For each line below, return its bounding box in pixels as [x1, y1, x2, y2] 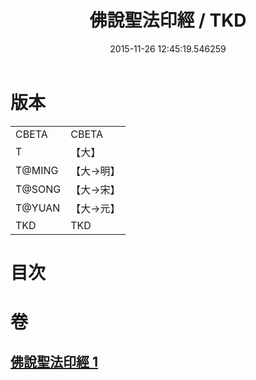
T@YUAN [15, 201, 61, 215]
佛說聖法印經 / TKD [89, 9, 247, 32]
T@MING [15, 163, 59, 177]
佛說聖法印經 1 [10, 354, 99, 371]
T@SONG [15, 182, 62, 196]
